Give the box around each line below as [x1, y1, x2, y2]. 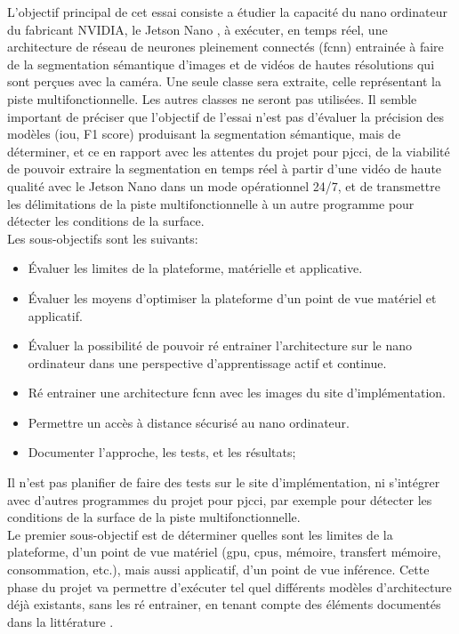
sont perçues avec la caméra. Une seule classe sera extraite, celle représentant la [7, 72, 441, 91]
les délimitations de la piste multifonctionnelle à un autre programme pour [7, 194, 415, 213]
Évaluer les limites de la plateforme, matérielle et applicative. [28, 259, 363, 277]
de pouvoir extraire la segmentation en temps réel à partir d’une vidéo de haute [7, 159, 442, 178]
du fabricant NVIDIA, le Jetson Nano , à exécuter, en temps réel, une [7, 20, 388, 38]
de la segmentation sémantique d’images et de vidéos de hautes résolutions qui [7, 54, 435, 73]
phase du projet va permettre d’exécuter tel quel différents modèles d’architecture [7, 577, 452, 596]
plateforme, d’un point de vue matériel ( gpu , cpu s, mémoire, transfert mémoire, [7, 542, 441, 561]
